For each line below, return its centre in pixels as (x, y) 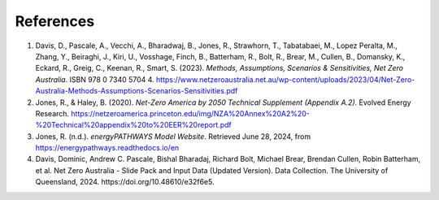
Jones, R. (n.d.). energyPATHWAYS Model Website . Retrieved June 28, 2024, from (173, 136)
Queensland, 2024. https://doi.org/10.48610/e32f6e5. (125, 182)
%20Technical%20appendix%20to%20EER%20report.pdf (133, 125)
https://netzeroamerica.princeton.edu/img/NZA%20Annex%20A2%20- (190, 113)
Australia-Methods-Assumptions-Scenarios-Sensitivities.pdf (137, 91)
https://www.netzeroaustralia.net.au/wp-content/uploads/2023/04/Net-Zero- (285, 79)
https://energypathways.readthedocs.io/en (107, 148)
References (55, 21)
